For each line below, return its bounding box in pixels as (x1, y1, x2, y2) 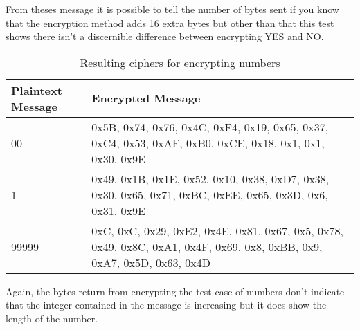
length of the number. (6, 311, 98, 325)
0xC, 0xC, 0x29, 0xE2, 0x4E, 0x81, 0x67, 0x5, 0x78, (91, 222, 343, 239)
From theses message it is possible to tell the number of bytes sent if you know (6, 2, 339, 16)
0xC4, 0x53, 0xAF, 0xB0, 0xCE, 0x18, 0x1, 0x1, (91, 134, 325, 151)
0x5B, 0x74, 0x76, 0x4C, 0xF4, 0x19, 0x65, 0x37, (91, 118, 329, 135)
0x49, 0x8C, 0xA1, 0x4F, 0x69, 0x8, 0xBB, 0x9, (91, 238, 323, 255)
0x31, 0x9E (91, 202, 145, 219)
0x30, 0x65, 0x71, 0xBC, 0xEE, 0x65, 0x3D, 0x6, (91, 186, 328, 203)
